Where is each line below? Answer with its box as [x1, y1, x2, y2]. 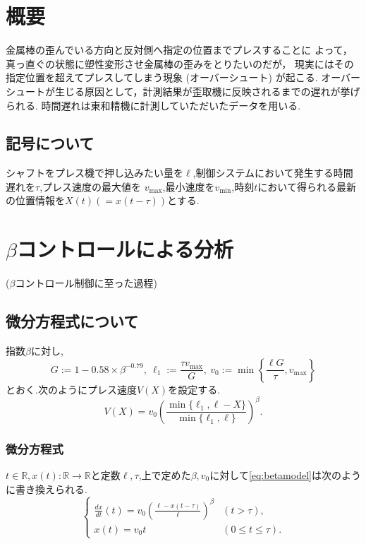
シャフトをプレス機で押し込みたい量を [6, 165, 183, 180]
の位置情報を [6, 193, 65, 208]
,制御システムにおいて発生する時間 [193, 165, 353, 180]
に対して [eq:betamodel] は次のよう [209, 467, 361, 482]
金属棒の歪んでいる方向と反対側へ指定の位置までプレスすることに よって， [6, 42, 353, 57]
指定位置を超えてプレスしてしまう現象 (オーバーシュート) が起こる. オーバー [6, 70, 361, 85]
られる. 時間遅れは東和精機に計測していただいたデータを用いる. [6, 97, 301, 112]
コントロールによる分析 [16, 235, 234, 264]
